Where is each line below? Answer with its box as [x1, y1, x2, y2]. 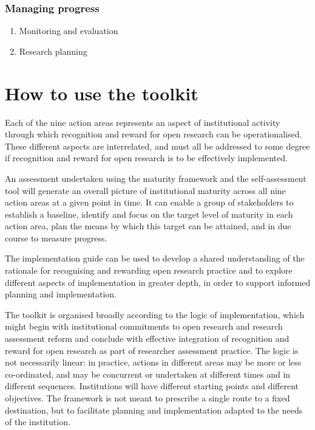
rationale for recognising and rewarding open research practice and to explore [5, 264, 293, 277]
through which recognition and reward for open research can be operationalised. [5, 128, 302, 140]
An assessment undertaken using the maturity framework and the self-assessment [5, 172, 307, 184]
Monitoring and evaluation [19, 24, 118, 37]
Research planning [19, 44, 87, 57]
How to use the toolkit [5, 80, 198, 105]
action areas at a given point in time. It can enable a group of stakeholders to [5, 196, 294, 209]
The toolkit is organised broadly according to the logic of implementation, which [5, 308, 305, 321]
